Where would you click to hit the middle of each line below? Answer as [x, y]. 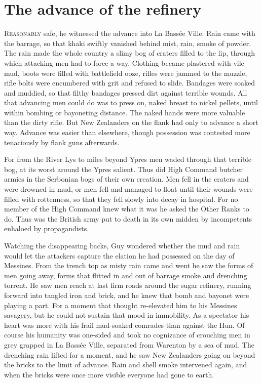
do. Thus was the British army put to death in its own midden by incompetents [128, 218]
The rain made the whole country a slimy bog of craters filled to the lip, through [130, 53]
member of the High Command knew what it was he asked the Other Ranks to [127, 209]
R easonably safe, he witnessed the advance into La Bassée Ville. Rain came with [130, 33]
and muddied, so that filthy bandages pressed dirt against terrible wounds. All [126, 92]
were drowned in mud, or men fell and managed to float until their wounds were [128, 189]
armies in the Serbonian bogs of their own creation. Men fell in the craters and [126, 179]
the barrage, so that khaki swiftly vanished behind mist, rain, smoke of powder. [128, 43]
